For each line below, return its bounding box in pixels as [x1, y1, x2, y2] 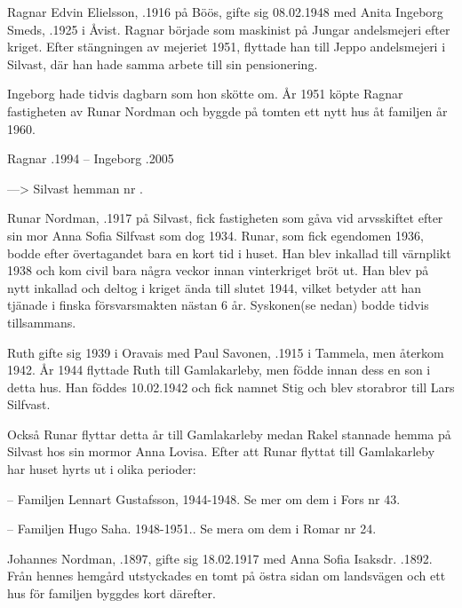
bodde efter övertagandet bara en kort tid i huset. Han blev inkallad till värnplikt [7, 243, 451, 262]
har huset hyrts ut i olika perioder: [7, 460, 196, 478]
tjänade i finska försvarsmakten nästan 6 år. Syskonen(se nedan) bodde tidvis [7, 296, 429, 314]
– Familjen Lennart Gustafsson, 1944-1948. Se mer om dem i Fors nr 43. [7, 489, 401, 508]
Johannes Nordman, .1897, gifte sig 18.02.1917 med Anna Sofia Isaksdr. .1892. [7, 549, 433, 567]
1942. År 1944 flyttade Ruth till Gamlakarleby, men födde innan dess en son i [7, 360, 431, 379]
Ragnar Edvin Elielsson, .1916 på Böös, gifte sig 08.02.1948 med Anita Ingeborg [7, 3, 443, 20]
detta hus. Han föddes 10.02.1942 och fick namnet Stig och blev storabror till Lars [7, 377, 455, 396]
